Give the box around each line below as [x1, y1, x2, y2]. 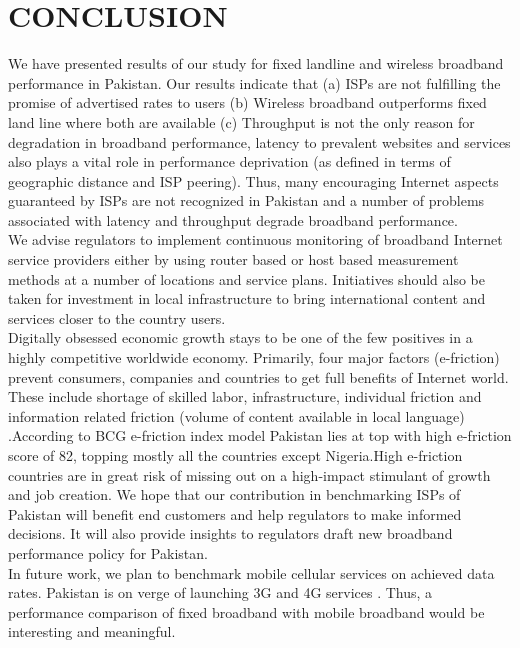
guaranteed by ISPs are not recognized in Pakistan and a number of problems [8, 190, 485, 211]
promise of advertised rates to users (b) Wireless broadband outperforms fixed [8, 92, 487, 113]
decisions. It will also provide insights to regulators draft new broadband [8, 523, 453, 544]
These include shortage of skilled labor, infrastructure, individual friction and [8, 386, 482, 407]
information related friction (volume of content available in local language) [8, 405, 465, 426]
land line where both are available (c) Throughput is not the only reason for [8, 111, 475, 132]
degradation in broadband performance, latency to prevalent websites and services [8, 131, 511, 152]
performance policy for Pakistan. [8, 542, 208, 563]
